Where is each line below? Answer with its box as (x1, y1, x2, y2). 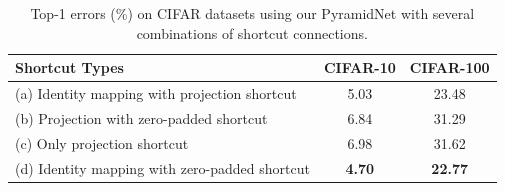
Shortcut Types (15, 57, 124, 78)
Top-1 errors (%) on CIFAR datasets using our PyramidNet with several (30, 3, 475, 23)
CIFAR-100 (409, 57, 490, 78)
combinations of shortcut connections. (136, 22, 368, 43)
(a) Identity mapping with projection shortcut (15, 83, 297, 104)
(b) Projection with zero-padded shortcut (15, 107, 268, 128)
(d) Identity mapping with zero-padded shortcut (15, 157, 310, 178)
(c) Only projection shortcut (15, 132, 189, 153)
